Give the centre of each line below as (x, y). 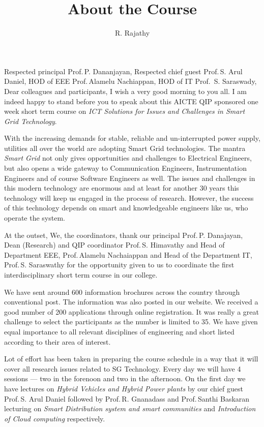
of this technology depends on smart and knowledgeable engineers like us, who (126, 208)
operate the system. (35, 218)
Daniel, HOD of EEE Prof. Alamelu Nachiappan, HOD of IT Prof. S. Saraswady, (130, 81)
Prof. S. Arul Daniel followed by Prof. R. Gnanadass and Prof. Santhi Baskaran (127, 398)
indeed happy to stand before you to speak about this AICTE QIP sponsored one (131, 101)
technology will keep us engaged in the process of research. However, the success (129, 197)
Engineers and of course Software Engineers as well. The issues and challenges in (130, 178)
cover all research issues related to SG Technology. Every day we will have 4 (123, 368)
